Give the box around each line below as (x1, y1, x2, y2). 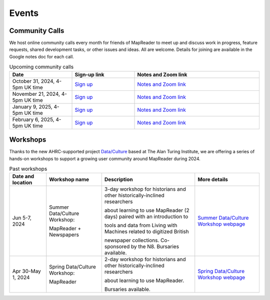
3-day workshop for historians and (104, 186, 186, 193)
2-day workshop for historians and (104, 256, 186, 263)
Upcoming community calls (9, 63, 74, 70)
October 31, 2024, (12, 77, 55, 84)
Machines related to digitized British (104, 228, 189, 235)
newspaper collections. (104, 237, 159, 244)
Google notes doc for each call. (9, 53, 74, 59)
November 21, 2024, (12, 90, 60, 97)
